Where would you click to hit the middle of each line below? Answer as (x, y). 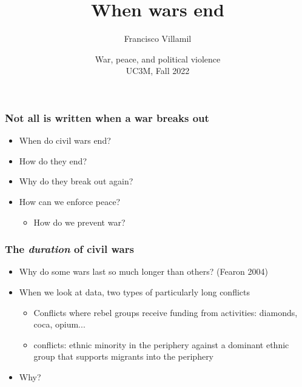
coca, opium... (59, 324)
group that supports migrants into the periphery (124, 356)
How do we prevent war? (79, 222)
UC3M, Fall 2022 (158, 71)
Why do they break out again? (76, 181)
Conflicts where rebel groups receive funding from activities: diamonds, (166, 312)
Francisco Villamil (158, 39)
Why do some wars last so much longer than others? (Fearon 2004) (144, 271)
